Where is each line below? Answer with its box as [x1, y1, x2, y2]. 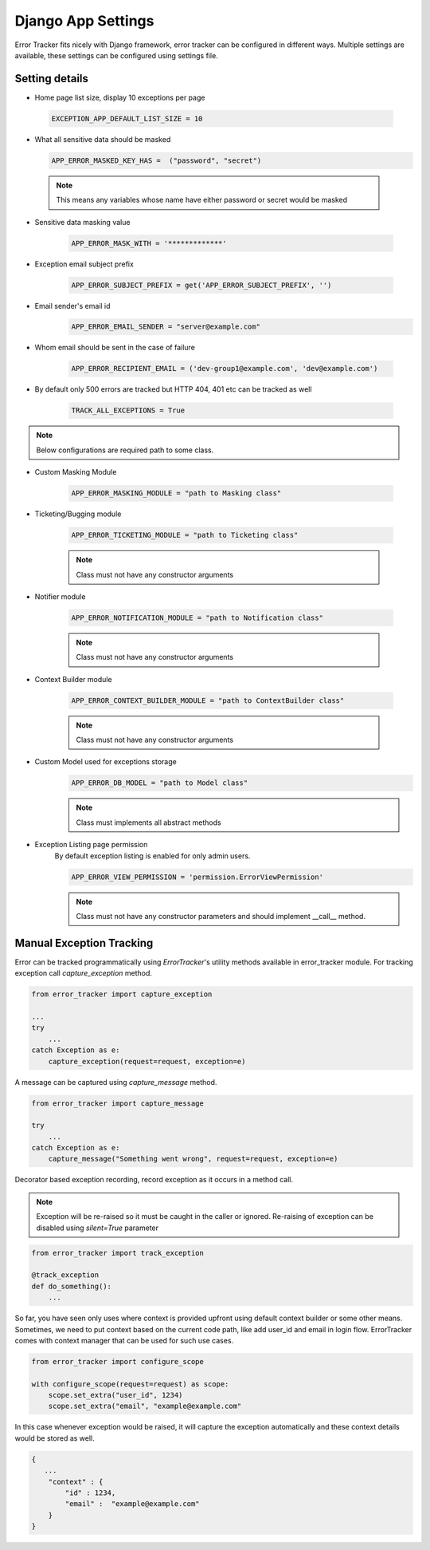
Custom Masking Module [34, 467, 117, 477]
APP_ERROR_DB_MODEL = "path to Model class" [71, 779, 248, 787]
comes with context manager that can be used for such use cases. [14, 1335, 234, 1345]
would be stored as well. [14, 1433, 95, 1443]
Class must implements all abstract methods [76, 818, 222, 827]
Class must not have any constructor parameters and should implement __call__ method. [76, 911, 366, 921]
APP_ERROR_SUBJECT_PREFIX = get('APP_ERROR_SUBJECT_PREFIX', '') [71, 280, 332, 290]
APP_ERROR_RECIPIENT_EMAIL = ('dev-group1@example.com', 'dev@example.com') [71, 364, 378, 373]
